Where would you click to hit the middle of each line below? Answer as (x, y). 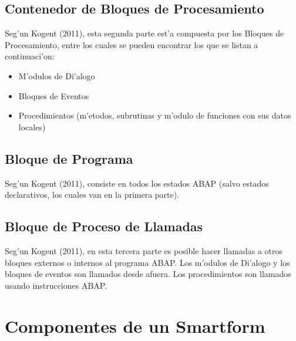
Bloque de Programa (69, 158)
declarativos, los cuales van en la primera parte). (92, 195)
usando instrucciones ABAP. (56, 285)
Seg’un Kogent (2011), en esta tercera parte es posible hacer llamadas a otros (144, 250)
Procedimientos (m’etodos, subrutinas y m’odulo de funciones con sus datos (155, 115)
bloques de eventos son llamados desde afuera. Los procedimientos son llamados (148, 274)
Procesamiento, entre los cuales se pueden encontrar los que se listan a (132, 44)
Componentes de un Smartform (135, 325)
